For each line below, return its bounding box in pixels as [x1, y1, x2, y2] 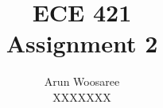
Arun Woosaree [44, 73, 120, 90]
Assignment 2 [6, 27, 158, 60]
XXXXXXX [52, 88, 111, 105]
